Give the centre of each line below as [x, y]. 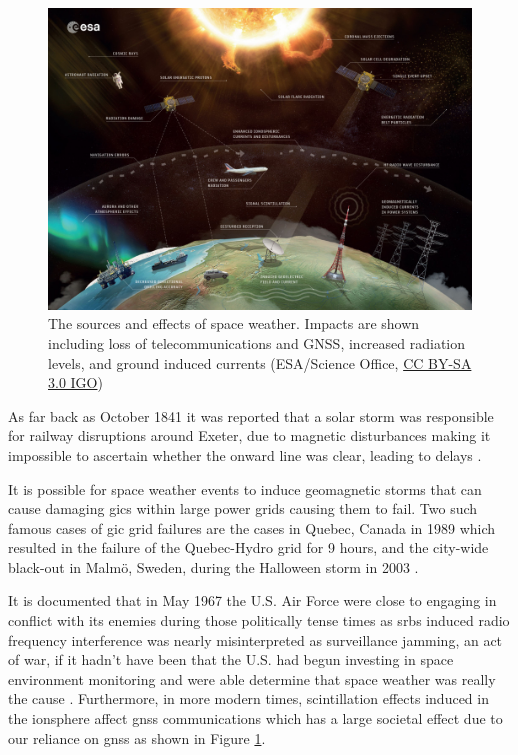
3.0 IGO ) [75, 382]
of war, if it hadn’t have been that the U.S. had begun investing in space [231, 659]
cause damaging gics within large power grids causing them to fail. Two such [243, 508]
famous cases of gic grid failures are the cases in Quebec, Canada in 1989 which [252, 527]
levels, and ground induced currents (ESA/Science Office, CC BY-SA [260, 362]
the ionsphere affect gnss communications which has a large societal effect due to [255, 718]
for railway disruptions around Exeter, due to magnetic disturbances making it [249, 435]
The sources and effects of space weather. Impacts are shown [234, 323]
